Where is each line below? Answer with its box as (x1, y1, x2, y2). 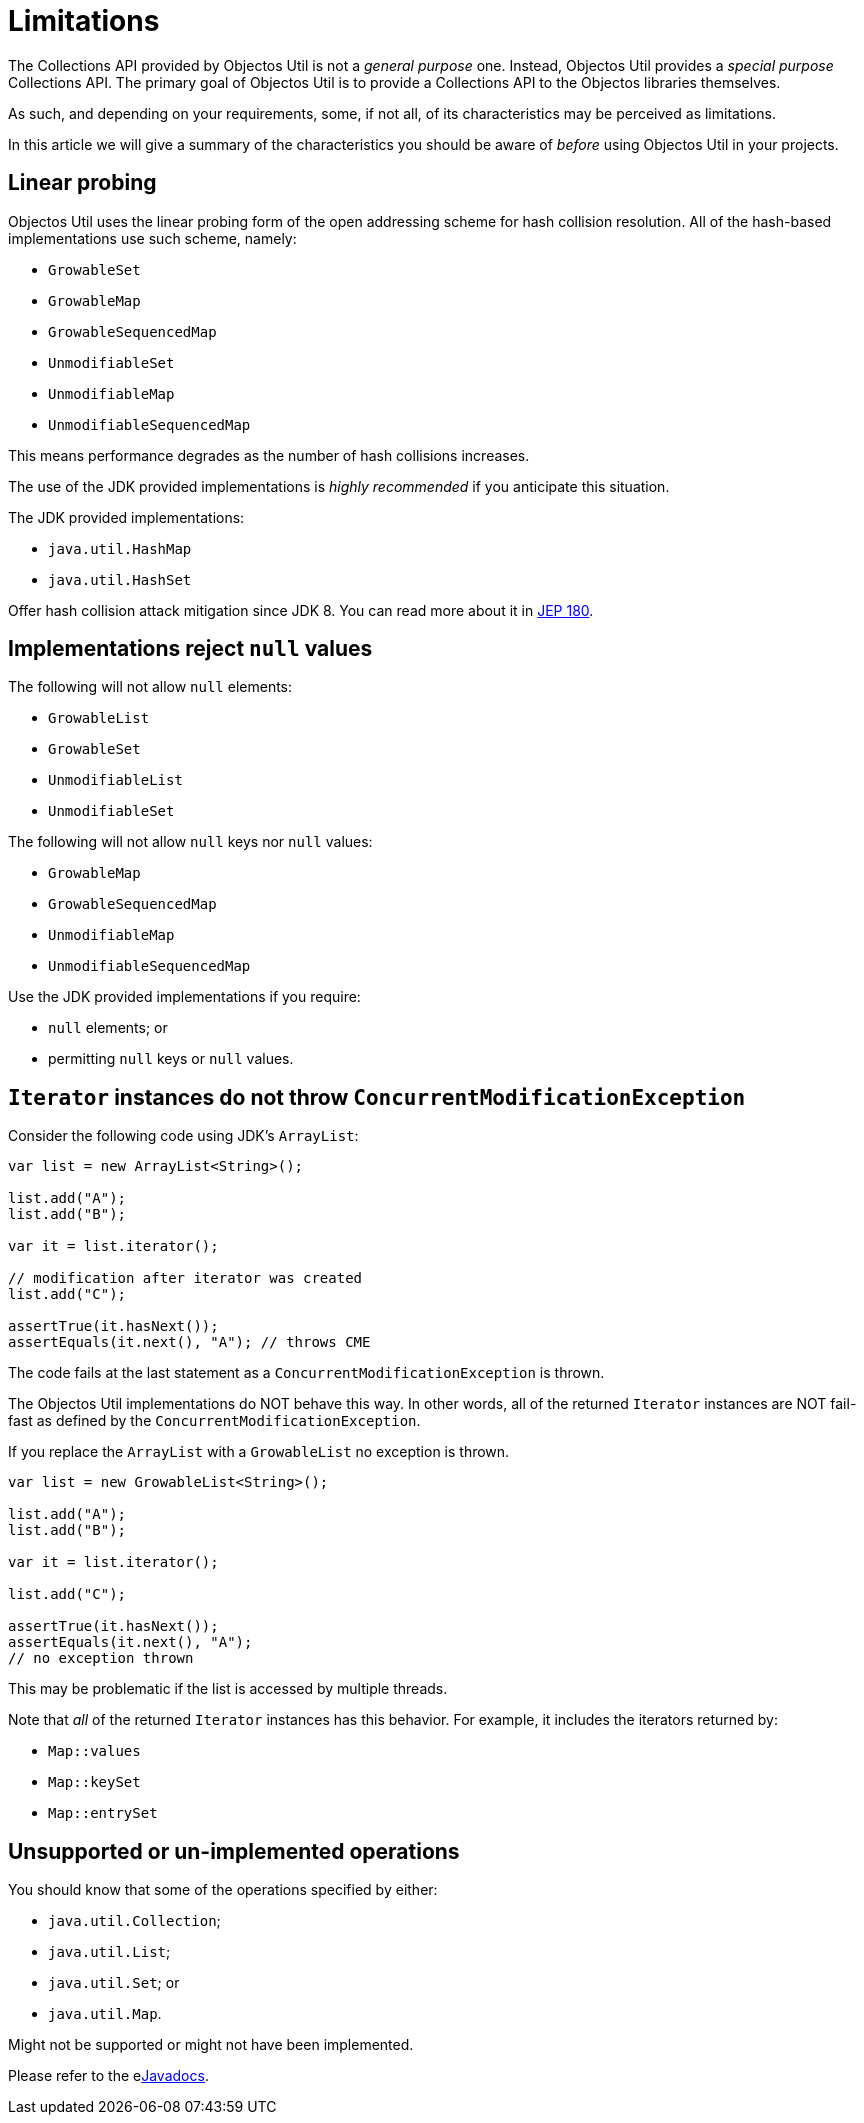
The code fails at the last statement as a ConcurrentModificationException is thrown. (8, 1364, 605, 1382)
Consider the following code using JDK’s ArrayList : (8, 1127, 359, 1145)
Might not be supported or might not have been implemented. (8, 2036, 414, 2054)
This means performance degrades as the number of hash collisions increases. (8, 446, 530, 464)
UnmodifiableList (48, 772, 183, 789)
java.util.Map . (48, 2005, 162, 2023)
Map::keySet (48, 1774, 141, 1791)
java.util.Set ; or (48, 1974, 180, 1992)
